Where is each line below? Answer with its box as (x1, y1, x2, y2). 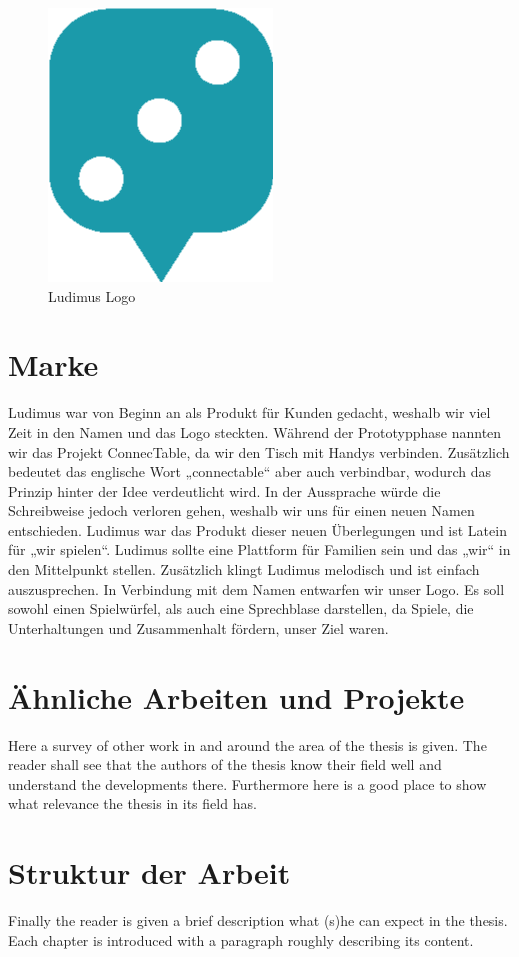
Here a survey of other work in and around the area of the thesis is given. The (8, 734, 487, 755)
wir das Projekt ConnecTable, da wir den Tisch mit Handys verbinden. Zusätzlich (8, 441, 510, 462)
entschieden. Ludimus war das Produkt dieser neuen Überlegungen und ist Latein (8, 519, 507, 540)
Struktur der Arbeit (8, 852, 291, 893)
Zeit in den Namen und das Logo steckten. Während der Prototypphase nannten (8, 421, 502, 442)
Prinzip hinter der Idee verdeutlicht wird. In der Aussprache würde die (8, 480, 441, 501)
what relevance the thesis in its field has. (8, 793, 257, 814)
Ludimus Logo (48, 285, 136, 306)
